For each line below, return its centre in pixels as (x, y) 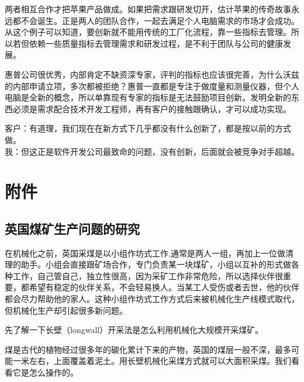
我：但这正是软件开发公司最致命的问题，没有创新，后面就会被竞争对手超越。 (152, 151)
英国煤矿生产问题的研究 (72, 228)
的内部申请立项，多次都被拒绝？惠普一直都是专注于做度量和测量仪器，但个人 (152, 86)
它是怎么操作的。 (45, 372)
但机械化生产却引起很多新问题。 (66, 310)
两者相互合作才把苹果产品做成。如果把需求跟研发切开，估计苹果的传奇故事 (148, 9)
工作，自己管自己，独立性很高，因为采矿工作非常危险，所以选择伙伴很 (148, 275)
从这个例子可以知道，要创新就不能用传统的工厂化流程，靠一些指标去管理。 (148, 32)
